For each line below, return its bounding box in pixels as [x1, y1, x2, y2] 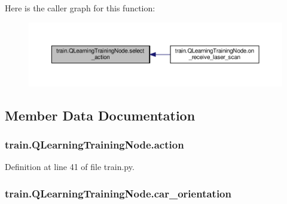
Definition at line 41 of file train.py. [5, 160, 135, 173]
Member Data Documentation [5, 106, 196, 124]
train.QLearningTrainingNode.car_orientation [5, 186, 231, 200]
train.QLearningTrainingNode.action [5, 137, 184, 152]
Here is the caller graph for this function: [5, 2, 155, 14]
